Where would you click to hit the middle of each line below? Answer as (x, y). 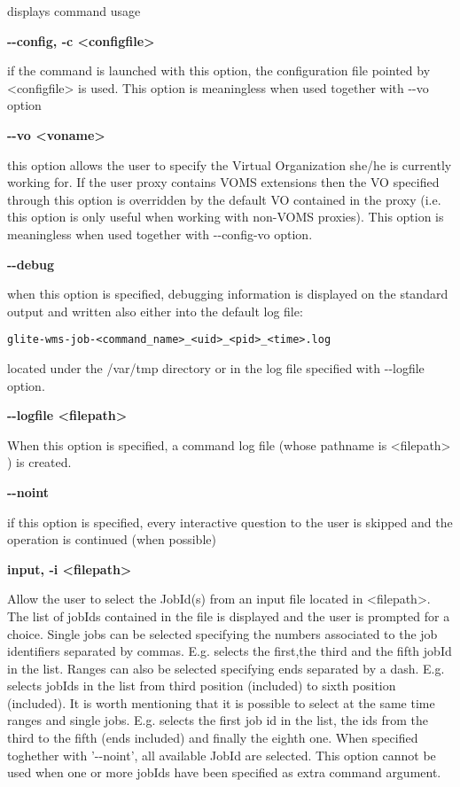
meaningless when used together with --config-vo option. (160, 234)
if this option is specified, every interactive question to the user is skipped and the (230, 522)
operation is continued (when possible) (112, 539)
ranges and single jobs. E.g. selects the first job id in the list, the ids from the (218, 720)
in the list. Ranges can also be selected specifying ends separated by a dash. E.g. (226, 668)
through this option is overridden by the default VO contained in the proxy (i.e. (224, 199)
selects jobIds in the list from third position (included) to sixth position (202, 686)
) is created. (39, 462)
